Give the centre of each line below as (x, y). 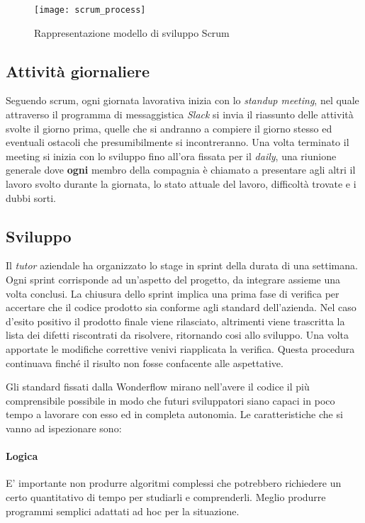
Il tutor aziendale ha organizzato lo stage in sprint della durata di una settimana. (182, 265)
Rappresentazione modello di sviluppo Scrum (132, 32)
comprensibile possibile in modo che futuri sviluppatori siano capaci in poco (170, 400)
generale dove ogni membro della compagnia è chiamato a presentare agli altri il (181, 170)
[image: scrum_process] (90, 10)
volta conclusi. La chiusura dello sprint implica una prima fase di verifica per (173, 293)
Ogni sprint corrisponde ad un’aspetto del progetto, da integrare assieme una (173, 279)
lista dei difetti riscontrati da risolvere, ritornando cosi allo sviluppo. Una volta (178, 335)
